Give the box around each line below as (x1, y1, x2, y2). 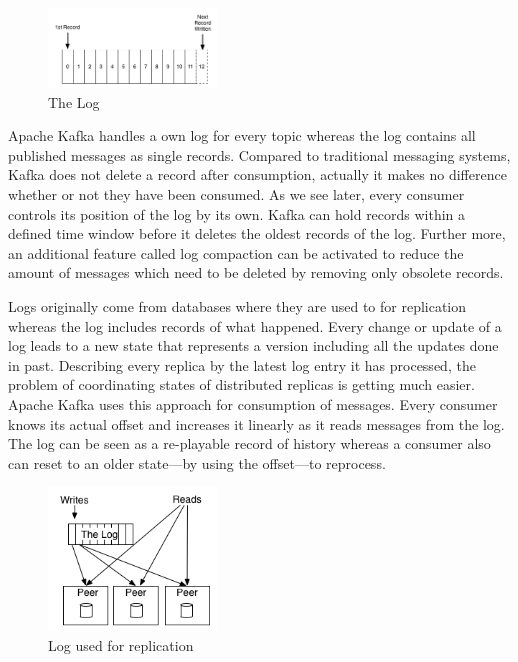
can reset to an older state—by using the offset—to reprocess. (8, 452, 386, 473)
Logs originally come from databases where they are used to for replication (8, 296, 467, 317)
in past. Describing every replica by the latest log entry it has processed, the (8, 354, 476, 375)
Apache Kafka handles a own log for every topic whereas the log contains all (8, 125, 476, 146)
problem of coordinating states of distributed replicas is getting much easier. (8, 374, 475, 395)
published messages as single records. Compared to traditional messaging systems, (8, 144, 511, 165)
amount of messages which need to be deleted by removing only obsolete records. (8, 262, 504, 283)
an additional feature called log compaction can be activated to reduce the (8, 242, 464, 263)
